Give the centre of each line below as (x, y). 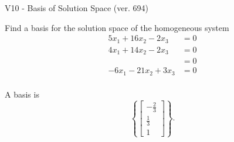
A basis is (22, 94)
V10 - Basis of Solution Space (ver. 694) (77, 8)
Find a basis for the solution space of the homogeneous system (117, 27)
